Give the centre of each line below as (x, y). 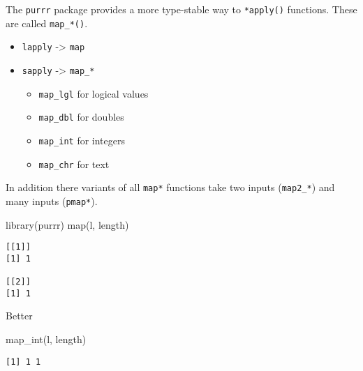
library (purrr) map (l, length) (67, 224)
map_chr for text (74, 164)
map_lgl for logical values (94, 93)
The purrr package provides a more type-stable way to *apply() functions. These (181, 9)
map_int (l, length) (46, 339)
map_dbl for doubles (81, 117)
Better (19, 316)
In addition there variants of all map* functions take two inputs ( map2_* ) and (170, 187)
